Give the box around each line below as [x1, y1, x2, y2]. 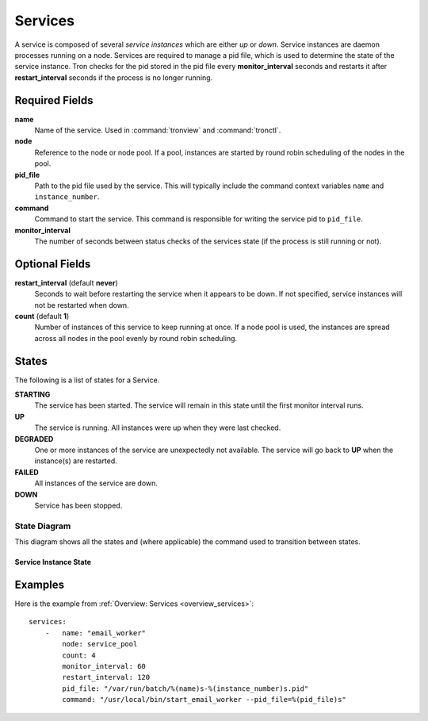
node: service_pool [62, 639, 138, 649]
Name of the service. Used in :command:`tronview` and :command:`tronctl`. [34, 125, 281, 135]
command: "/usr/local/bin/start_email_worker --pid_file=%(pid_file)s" [62, 695, 346, 704]
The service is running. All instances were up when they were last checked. [34, 423, 281, 432]
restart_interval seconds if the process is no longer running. [14, 72, 213, 82]
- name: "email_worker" [44, 628, 147, 638]
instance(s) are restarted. [34, 456, 118, 466]
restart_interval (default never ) [14, 278, 118, 287]
